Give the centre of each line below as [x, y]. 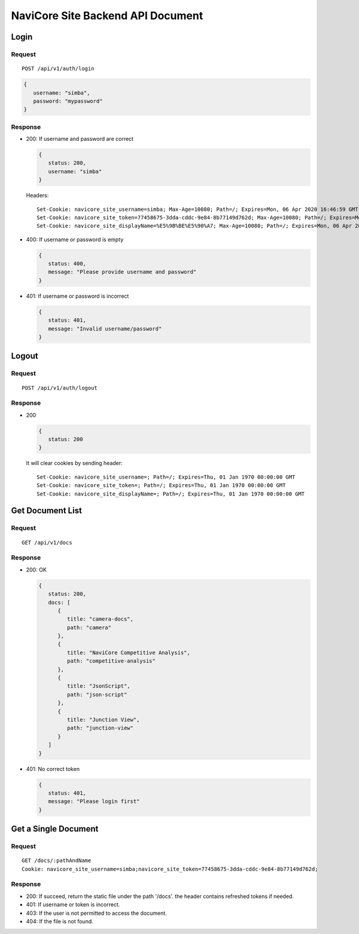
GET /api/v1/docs [47, 542]
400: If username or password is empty [75, 239]
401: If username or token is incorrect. [73, 905]
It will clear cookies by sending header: [74, 463]
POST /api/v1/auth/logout [60, 388]
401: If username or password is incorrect [77, 296]
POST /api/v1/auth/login [58, 69]
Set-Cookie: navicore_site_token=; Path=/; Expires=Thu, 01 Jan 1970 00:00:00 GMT [161, 486]
